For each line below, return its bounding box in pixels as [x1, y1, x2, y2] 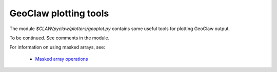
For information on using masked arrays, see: [9, 44, 105, 51]
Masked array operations [35, 56, 88, 62]
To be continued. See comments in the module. [9, 35, 110, 41]
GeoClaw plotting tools [9, 8, 109, 19]
